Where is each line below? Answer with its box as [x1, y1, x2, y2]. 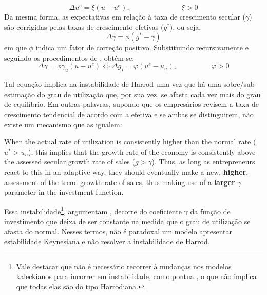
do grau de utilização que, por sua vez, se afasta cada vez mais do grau [37, 88, 261, 99]
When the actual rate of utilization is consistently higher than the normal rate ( [4, 136, 256, 147]
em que [4, 42, 27, 53]
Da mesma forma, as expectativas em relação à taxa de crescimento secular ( [4, 11, 246, 22]
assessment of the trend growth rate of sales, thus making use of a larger [4, 176, 235, 187]
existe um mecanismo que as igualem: [4, 119, 122, 130]
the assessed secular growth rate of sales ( [4, 156, 135, 167]
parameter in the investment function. [4, 187, 124, 197]
